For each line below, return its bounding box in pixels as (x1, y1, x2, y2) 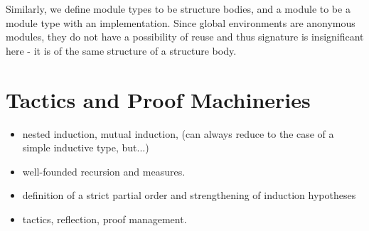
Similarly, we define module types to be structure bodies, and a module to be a (6, 1, 351, 16)
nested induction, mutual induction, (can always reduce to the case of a (22, 126, 334, 141)
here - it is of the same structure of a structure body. (6, 43, 237, 58)
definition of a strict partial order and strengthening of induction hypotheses (22, 188, 356, 203)
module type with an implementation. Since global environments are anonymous (6, 15, 355, 30)
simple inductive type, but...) (22, 140, 149, 155)
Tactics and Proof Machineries (6, 85, 311, 114)
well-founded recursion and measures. (22, 163, 186, 178)
